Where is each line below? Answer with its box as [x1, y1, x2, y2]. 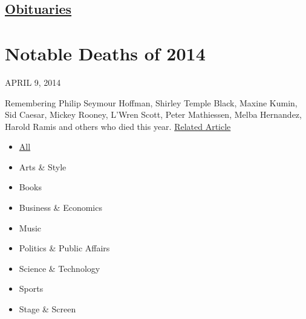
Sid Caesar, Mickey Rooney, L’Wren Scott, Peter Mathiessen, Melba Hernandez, [5, 108, 302, 121]
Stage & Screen [19, 303, 76, 315]
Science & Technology [19, 262, 100, 274]
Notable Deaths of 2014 [5, 40, 206, 65]
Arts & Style [19, 160, 67, 173]
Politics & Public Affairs [19, 242, 110, 254]
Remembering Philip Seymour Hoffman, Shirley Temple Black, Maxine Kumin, [5, 96, 298, 109]
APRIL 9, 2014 [5, 76, 61, 88]
